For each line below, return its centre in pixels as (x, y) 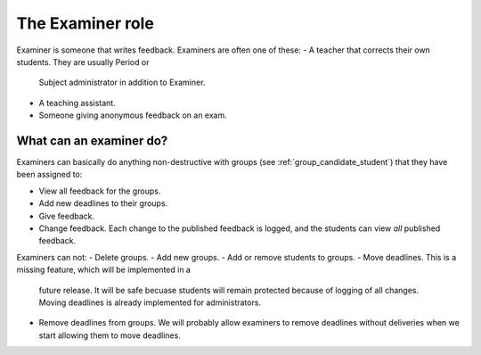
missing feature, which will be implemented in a (104, 270)
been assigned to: (49, 175)
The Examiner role (86, 23)
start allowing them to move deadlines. (110, 335)
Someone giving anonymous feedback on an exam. (133, 115)
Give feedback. (67, 216)
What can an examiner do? (92, 140)
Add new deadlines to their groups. (103, 203)
